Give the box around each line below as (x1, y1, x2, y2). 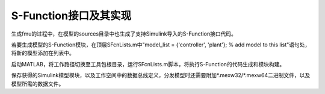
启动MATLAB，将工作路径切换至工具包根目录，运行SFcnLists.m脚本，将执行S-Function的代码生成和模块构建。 (11, 60, 285, 67)
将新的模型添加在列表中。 (11, 49, 75, 57)
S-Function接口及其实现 (11, 9, 132, 22)
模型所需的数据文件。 (11, 80, 64, 87)
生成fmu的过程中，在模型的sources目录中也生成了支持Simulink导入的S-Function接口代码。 (11, 30, 237, 37)
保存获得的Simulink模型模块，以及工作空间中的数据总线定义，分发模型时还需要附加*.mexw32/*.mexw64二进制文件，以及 (11, 72, 311, 79)
